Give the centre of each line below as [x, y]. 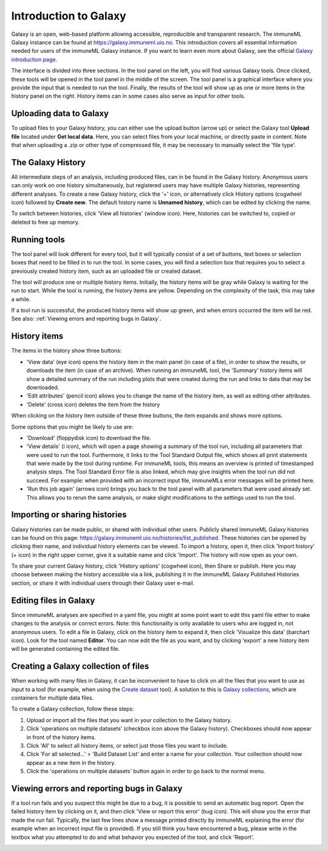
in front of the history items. [61, 737]
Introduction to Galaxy [69, 16]
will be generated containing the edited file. [66, 649]
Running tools [38, 239]
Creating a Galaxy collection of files [80, 667]
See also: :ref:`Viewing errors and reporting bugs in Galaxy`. [86, 319]
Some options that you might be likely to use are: [72, 427]
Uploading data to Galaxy [60, 113]
